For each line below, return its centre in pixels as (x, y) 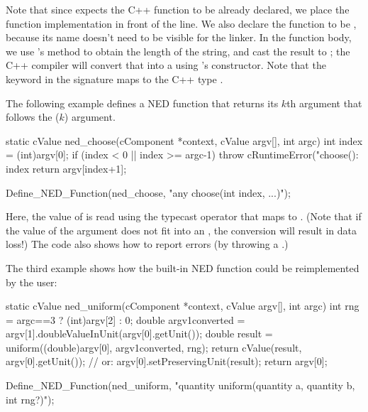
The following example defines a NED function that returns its (142, 103)
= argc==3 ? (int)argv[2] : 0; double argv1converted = (126, 319)
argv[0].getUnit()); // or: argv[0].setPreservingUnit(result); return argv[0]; (167, 361)
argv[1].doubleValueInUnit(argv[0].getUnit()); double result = (139, 334)
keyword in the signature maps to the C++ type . (115, 78)
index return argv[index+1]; (66, 168)
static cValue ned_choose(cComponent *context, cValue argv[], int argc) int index (184, 140)
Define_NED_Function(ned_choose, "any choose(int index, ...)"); (148, 192)
